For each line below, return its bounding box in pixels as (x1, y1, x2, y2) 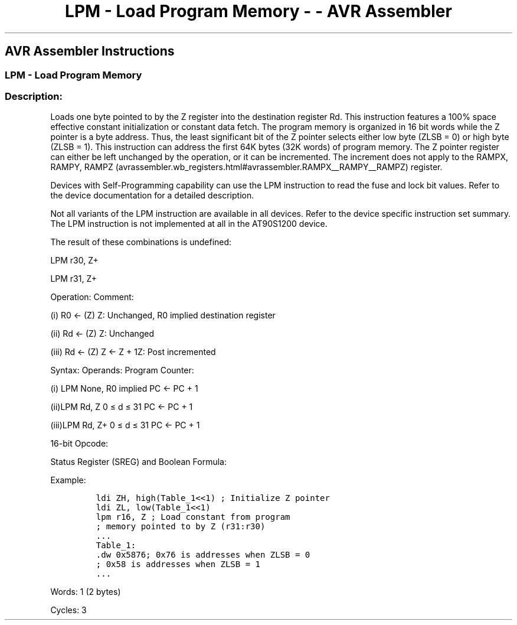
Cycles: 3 (50, 605, 87, 616)
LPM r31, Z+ (50, 274, 97, 284)
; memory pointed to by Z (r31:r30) (96, 522, 266, 532)
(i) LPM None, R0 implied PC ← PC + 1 (50, 383, 198, 394)
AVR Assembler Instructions (5, 44, 175, 59)
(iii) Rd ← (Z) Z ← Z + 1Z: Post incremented (50, 347, 216, 357)
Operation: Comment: (50, 292, 134, 302)
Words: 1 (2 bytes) (50, 587, 121, 597)
